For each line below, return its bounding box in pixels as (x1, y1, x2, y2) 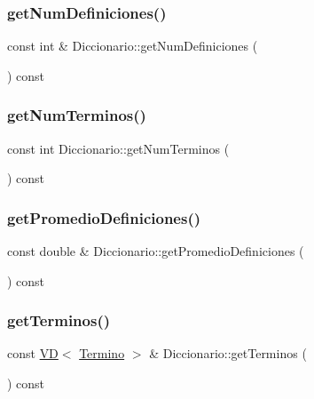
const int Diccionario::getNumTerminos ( (7, 139, 230, 157)
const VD (7, 344, 59, 363)
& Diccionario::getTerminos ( (149, 344, 307, 363)
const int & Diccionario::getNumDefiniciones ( (7, 36, 258, 55)
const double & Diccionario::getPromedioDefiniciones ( (7, 242, 304, 260)
